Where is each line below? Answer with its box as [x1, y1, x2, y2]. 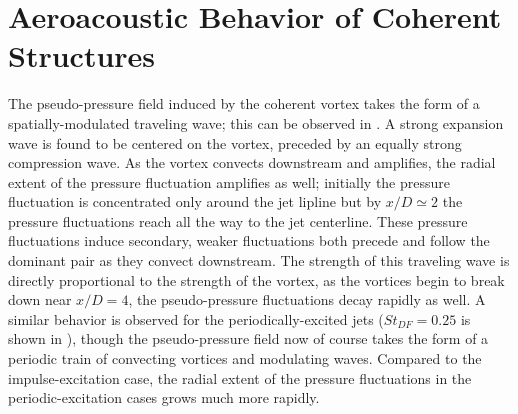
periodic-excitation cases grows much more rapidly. [8, 387, 320, 408]
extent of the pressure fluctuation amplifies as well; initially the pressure [8, 171, 451, 192]
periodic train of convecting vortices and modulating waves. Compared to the [8, 348, 482, 369]
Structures [8, 35, 156, 76]
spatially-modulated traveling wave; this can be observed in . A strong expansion [8, 112, 504, 133]
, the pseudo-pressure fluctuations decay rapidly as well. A [128, 289, 486, 310]
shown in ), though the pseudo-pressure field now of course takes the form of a [8, 328, 489, 349]
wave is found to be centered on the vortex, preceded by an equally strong [8, 132, 462, 153]
